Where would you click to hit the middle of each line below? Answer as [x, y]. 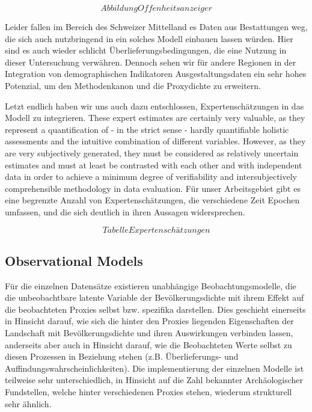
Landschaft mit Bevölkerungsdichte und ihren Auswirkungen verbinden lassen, [149, 333]
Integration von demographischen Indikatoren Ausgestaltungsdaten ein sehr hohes [156, 74]
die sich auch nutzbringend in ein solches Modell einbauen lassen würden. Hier [149, 38]
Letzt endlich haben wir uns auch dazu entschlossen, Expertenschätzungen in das [154, 106]
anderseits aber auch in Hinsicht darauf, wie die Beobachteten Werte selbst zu [148, 344]
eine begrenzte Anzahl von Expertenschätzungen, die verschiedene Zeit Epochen [152, 200]
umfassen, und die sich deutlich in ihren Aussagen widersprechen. [125, 211]
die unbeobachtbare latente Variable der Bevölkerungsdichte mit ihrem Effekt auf [154, 297]
